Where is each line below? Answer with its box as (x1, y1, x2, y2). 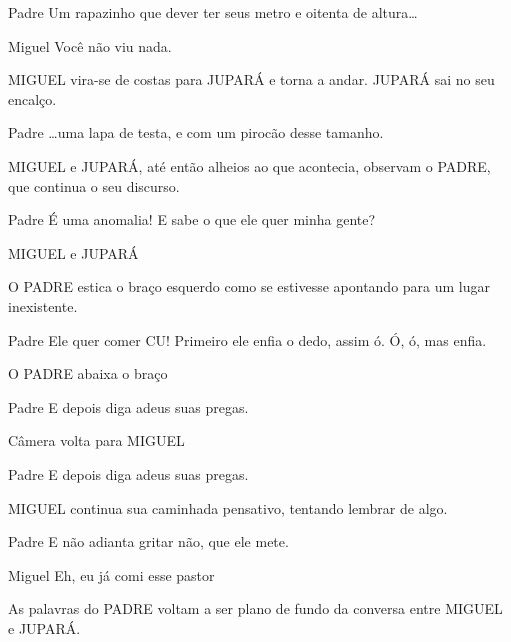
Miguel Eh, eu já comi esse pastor (8, 564, 215, 585)
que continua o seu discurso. (8, 175, 180, 196)
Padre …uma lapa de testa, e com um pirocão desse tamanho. (8, 122, 384, 143)
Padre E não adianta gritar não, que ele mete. (8, 531, 289, 552)
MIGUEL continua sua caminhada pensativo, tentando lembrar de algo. (8, 497, 448, 518)
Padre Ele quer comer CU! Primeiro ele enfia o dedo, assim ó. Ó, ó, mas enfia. (8, 329, 487, 350)
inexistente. (8, 295, 78, 316)
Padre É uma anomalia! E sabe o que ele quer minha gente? (8, 209, 376, 230)
